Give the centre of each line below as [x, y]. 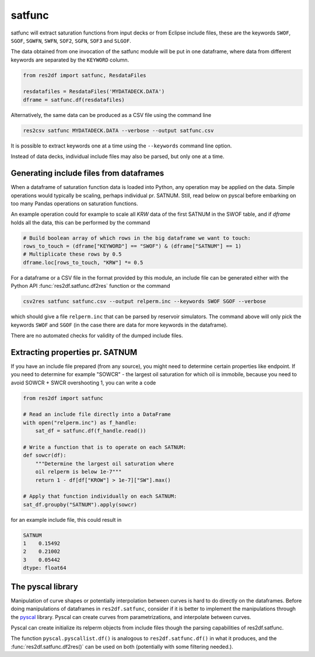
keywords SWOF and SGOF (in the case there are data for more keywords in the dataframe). [119, 325]
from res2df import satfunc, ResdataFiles [85, 75]
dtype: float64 [45, 568]
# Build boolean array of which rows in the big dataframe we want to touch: [137, 238]
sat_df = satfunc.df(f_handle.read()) [91, 431]
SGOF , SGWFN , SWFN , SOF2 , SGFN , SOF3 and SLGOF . [71, 40]
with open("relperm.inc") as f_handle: [80, 422]
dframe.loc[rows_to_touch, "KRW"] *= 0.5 [83, 262]
